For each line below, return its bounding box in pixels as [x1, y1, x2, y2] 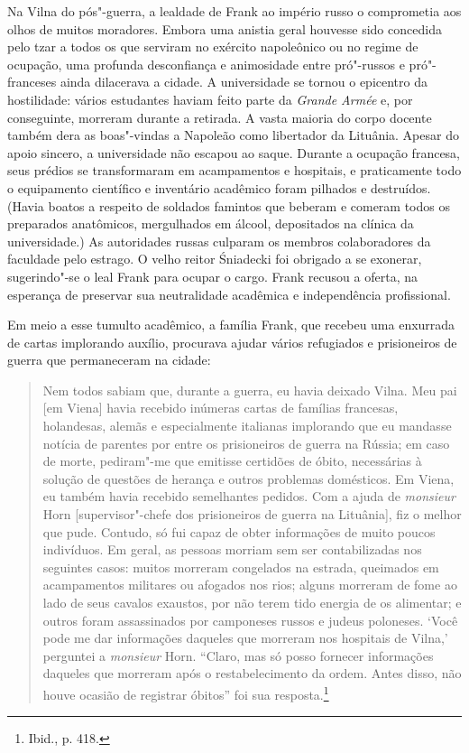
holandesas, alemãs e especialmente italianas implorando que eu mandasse [42, 416, 452, 435]
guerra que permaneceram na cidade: [7, 350, 211, 369]
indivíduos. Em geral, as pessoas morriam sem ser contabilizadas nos [42, 540, 422, 559]
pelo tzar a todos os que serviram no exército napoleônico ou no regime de [7, 37, 418, 56]
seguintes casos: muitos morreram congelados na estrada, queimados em [42, 557, 439, 576]
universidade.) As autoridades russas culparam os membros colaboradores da [7, 231, 431, 250]
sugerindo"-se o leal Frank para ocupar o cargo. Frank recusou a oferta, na [7, 266, 418, 285]
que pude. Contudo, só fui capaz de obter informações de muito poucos [42, 522, 436, 541]
